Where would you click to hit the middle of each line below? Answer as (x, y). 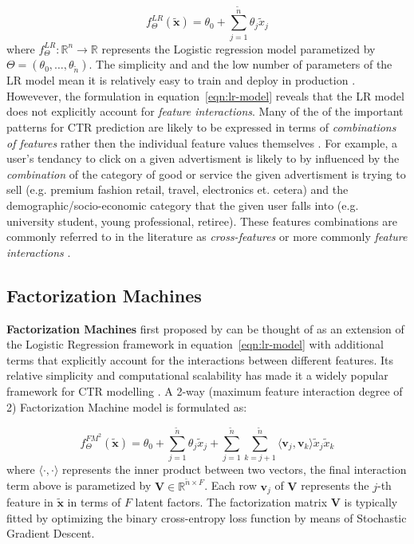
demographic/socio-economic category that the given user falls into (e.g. (183, 205)
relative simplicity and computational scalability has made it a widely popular (197, 375)
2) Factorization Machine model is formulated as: (127, 406)
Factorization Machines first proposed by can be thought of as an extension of (205, 328)
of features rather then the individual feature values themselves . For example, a (202, 142)
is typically (371, 501)
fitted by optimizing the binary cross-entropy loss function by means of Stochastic (207, 517)
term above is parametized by (79, 485)
